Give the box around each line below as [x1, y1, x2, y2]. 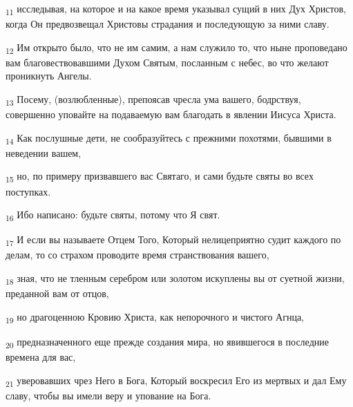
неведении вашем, [6, 145, 82, 160]
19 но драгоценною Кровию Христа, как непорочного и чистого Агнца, [6, 309, 304, 325]
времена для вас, [6, 350, 76, 363]
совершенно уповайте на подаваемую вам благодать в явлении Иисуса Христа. [6, 107, 336, 122]
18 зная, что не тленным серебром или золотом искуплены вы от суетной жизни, [6, 271, 345, 287]
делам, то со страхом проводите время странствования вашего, [6, 247, 269, 262]
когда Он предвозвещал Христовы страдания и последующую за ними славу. [6, 17, 330, 31]
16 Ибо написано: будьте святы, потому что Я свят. [6, 207, 220, 223]
